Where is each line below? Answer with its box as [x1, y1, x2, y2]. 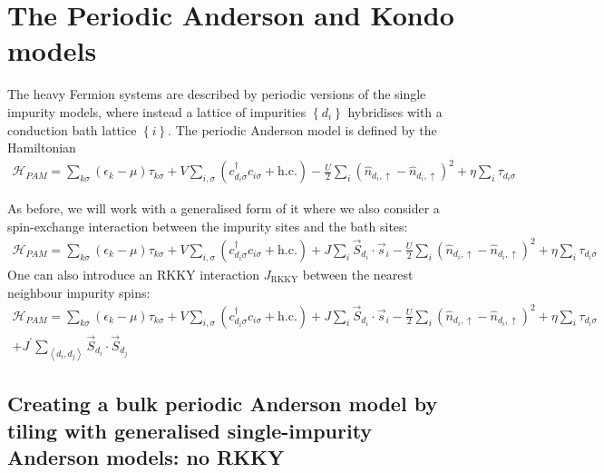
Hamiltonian [7, 138, 76, 157]
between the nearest [302, 264, 414, 283]
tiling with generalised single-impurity [7, 416, 373, 444]
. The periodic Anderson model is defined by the [168, 120, 437, 139]
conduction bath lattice [7, 120, 137, 139]
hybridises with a [347, 102, 443, 121]
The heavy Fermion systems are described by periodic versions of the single [7, 84, 426, 103]
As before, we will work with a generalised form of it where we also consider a [7, 199, 440, 218]
